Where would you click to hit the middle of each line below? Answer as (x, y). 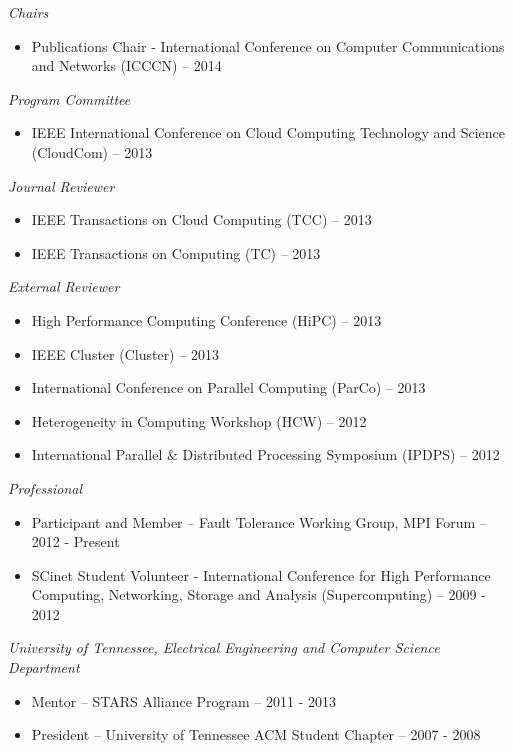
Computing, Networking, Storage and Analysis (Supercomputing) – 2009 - (258, 594)
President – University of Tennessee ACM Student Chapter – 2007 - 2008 (256, 734)
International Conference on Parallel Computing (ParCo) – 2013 (228, 387)
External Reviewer (64, 286)
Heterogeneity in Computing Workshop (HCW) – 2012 (199, 420)
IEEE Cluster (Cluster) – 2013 (125, 353)
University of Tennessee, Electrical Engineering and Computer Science (224, 647)
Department (44, 667)
